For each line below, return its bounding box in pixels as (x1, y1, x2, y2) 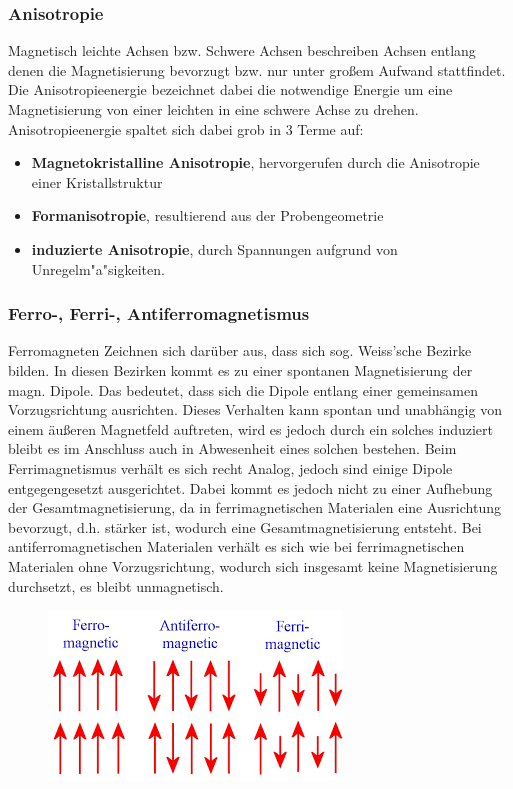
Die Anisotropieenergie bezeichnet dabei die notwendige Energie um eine (8, 79, 453, 100)
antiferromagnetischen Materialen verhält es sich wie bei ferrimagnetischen (8, 536, 465, 557)
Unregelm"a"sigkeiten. (31, 258, 165, 279)
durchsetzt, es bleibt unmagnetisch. (8, 575, 224, 596)
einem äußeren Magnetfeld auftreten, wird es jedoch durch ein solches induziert (8, 418, 493, 439)
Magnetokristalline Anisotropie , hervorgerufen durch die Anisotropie (31, 152, 480, 173)
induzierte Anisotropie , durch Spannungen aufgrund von (31, 238, 398, 259)
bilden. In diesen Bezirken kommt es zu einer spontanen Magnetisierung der (8, 359, 473, 380)
